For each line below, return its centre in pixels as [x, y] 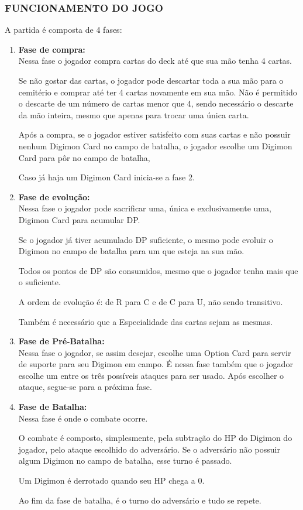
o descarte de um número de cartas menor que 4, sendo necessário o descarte [156, 103]
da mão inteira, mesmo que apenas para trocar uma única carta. [134, 114]
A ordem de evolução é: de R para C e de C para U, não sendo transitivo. [151, 301]
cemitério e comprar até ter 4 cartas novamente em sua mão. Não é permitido [158, 92]
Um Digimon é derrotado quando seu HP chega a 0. [111, 480]
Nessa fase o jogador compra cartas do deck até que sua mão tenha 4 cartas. [155, 61]
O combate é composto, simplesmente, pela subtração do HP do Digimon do [155, 438]
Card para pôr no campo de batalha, [84, 157]
